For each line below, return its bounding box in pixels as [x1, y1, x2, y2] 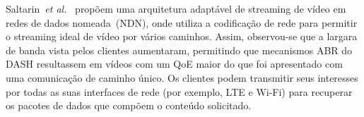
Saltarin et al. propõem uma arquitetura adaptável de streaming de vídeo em [6, 1, 346, 16]
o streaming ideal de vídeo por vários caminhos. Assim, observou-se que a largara [6, 29, 358, 44]
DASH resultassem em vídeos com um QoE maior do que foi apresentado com [6, 56, 343, 71]
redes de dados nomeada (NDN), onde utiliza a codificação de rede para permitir [6, 15, 358, 30]
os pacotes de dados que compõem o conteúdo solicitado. [6, 98, 252, 113]
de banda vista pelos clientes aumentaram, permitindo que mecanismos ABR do [6, 42, 353, 57]
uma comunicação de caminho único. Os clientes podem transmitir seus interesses [6, 70, 358, 85]
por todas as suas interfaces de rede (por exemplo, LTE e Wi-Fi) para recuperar [6, 84, 353, 99]
